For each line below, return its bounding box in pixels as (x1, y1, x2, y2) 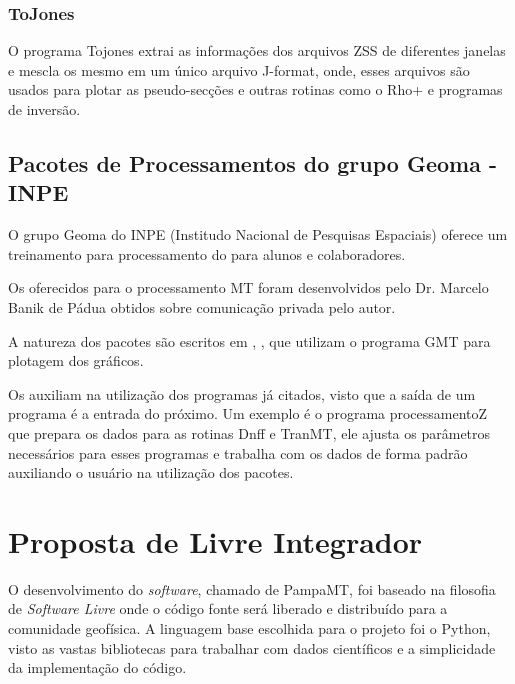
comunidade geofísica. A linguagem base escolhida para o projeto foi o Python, (8, 618, 491, 639)
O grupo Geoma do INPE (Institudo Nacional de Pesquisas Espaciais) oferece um (8, 224, 508, 245)
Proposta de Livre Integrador (8, 520, 423, 561)
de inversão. (8, 99, 81, 119)
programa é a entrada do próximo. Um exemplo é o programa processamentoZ (8, 403, 488, 424)
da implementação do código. (8, 657, 187, 678)
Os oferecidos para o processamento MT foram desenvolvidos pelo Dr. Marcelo (8, 277, 489, 298)
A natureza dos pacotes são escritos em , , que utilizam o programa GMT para (8, 330, 491, 351)
